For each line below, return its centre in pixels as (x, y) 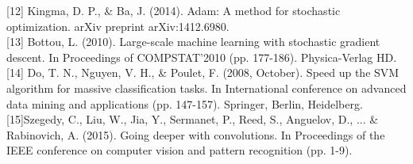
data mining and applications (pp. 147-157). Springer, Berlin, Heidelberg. (185, 103)
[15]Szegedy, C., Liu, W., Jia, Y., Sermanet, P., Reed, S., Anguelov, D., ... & (193, 119)
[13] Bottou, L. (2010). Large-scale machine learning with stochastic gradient (193, 42)
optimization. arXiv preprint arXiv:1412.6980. (118, 26)
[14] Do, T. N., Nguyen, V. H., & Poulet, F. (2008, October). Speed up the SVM (203, 72)
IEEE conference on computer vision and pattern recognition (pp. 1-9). (179, 150)
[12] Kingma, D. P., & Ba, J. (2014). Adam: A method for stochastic (174, 10)
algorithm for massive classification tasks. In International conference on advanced (206, 88)
